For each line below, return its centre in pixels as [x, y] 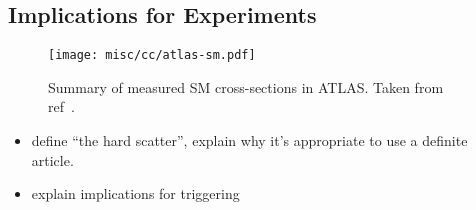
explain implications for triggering [135, 193]
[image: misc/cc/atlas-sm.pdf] [152, 55]
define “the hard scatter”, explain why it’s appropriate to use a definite [249, 140]
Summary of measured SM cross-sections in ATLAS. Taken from [246, 86]
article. [52, 159]
